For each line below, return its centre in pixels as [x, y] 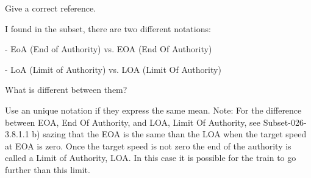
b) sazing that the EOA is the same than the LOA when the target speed [169, 134]
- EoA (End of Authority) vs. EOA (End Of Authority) [109, 49]
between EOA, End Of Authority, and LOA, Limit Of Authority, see [133, 122]
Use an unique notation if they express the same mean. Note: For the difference [153, 110]
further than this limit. [48, 169]
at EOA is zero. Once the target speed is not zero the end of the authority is [148, 145]
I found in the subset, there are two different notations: [108, 28]
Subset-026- [285, 122]
